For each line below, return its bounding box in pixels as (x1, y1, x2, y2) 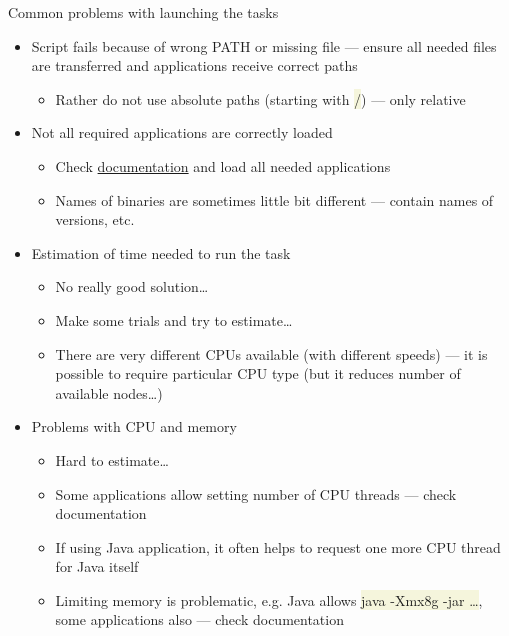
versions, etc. (55, 209, 135, 230)
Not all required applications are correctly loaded (31, 122, 333, 143)
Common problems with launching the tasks (8, 2, 279, 22)
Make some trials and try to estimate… (55, 309, 293, 330)
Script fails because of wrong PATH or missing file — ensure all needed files (31, 35, 497, 56)
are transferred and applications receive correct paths (31, 55, 358, 76)
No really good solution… (55, 276, 209, 297)
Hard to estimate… (55, 449, 169, 470)
